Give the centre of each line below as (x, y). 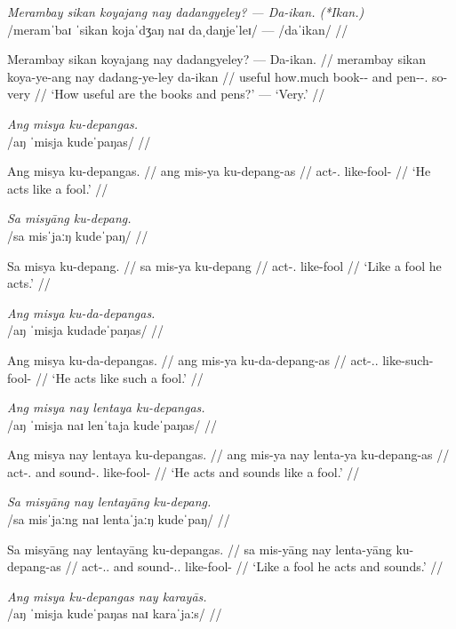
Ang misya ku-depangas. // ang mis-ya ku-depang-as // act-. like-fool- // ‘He (219, 171)
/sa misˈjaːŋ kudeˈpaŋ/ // (78, 235)
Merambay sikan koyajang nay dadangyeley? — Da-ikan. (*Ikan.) (186, 12)
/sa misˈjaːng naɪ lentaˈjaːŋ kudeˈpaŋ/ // (119, 519)
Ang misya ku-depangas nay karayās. (107, 596)
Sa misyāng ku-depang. (69, 218)
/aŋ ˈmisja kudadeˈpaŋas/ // (86, 330)
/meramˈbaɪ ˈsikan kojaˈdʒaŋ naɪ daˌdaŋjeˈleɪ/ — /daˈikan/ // (178, 29)
